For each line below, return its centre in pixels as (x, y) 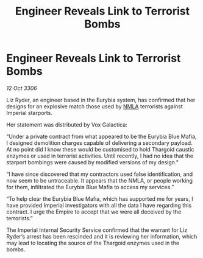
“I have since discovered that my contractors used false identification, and (100, 174)
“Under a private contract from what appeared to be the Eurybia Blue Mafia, (101, 136)
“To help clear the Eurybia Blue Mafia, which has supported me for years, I (100, 198)
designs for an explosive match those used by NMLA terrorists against (94, 106)
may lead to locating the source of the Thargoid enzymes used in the (93, 243)
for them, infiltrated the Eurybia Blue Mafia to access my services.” (90, 187)
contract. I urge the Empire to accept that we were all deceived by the (94, 212)
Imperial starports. (30, 113)
